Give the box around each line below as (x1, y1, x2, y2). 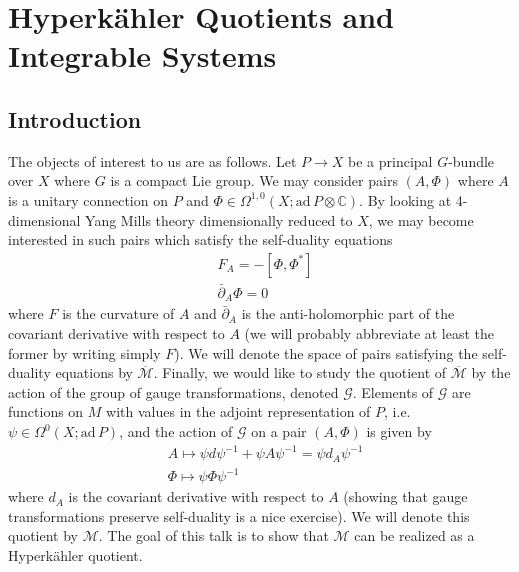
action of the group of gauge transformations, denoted (8, 381, 339, 402)
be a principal (348, 150, 433, 171)
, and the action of (119, 421, 233, 442)
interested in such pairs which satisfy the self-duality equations (8, 229, 393, 250)
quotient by (8, 525, 79, 546)
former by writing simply (8, 342, 161, 363)
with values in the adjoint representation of (106, 401, 371, 422)
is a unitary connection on (8, 189, 168, 210)
